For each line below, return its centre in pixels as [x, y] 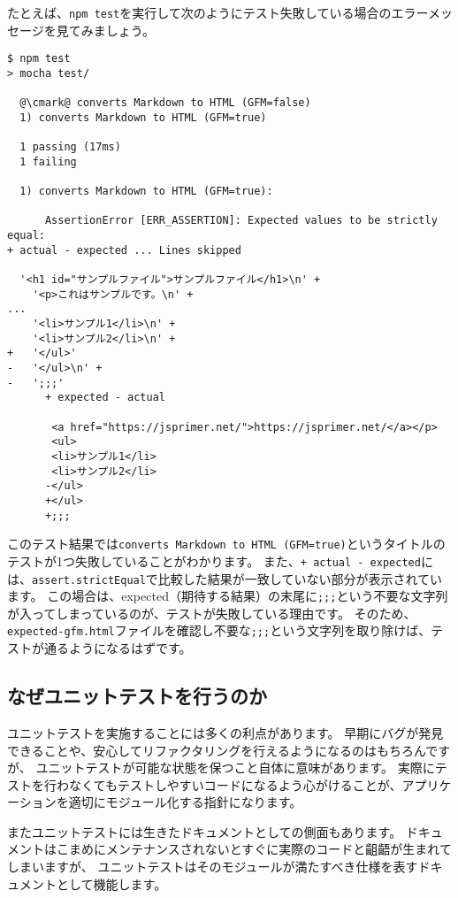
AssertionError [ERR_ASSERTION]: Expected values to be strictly [241, 221]
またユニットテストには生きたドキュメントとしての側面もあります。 [205, 831]
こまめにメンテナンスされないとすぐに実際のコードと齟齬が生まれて [254, 849]
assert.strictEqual [89, 580]
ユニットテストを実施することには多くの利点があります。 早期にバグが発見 [225, 732]
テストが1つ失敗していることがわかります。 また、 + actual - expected [214, 560]
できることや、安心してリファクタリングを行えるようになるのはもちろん [217, 750]
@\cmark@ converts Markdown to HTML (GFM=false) [165, 103]
